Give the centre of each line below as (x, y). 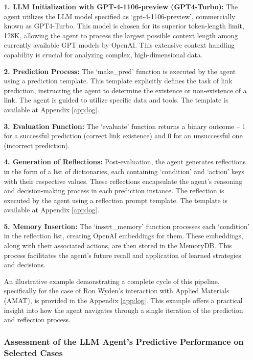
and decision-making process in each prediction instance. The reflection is (114, 191)
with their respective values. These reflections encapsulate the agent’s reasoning (123, 181)
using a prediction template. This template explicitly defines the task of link (118, 81)
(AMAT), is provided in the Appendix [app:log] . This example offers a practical (123, 300)
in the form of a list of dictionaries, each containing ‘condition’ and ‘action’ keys (124, 171)
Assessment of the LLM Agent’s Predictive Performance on (124, 341)
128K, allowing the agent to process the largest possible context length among (121, 35)
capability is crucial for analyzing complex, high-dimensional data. (103, 54)
